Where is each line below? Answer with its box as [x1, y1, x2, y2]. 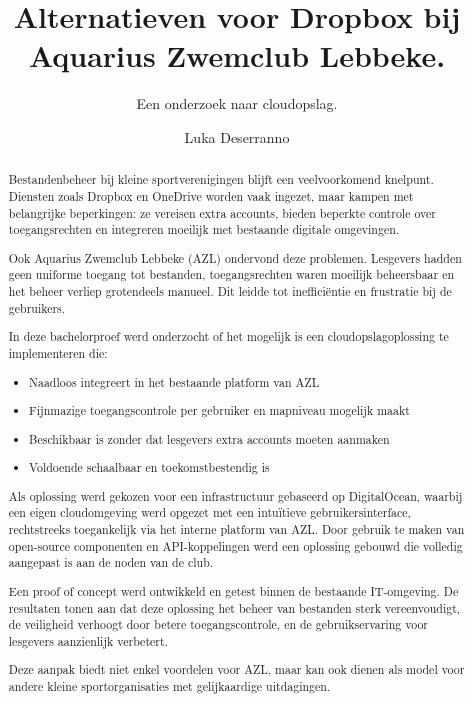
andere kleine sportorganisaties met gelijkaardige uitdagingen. [8, 678, 331, 695]
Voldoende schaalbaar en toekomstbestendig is [29, 459, 270, 476]
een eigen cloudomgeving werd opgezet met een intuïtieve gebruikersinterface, [8, 504, 411, 521]
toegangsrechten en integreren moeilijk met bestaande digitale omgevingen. [8, 221, 400, 238]
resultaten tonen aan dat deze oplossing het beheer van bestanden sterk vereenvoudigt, [8, 599, 461, 616]
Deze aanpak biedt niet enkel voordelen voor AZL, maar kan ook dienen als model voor [8, 661, 465, 678]
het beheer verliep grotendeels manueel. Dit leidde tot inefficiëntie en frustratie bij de [8, 283, 452, 300]
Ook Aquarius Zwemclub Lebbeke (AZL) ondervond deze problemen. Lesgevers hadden [8, 249, 462, 266]
